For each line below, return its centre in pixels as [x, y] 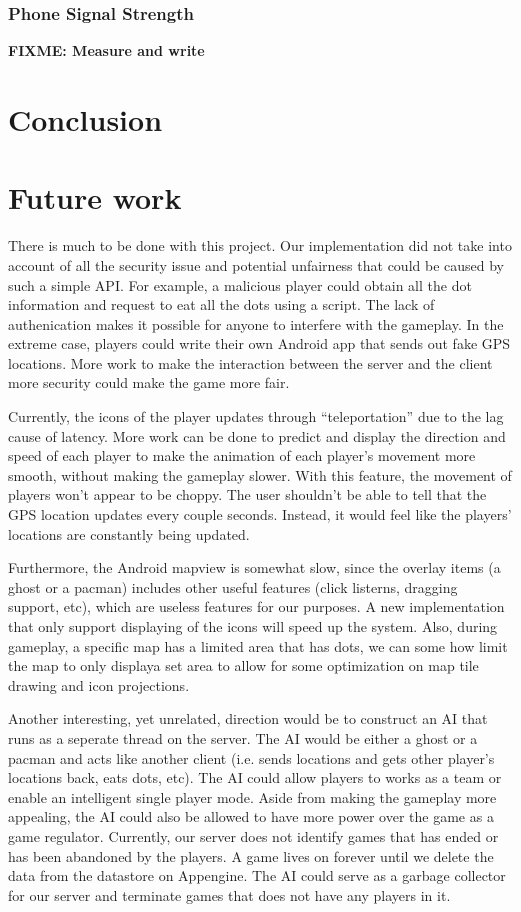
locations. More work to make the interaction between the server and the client [250, 362]
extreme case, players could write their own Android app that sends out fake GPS [259, 343]
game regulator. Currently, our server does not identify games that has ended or [253, 835]
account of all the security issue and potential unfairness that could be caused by [256, 264]
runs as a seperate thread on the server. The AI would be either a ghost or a [243, 737]
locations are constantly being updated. [129, 533]
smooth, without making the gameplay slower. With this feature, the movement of [260, 474]
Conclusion [85, 119]
